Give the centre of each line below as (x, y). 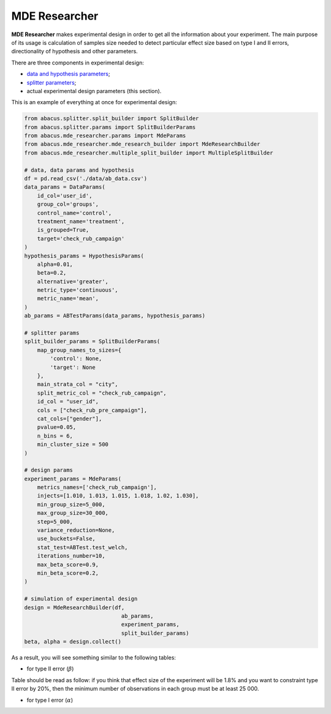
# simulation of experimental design (81, 599)
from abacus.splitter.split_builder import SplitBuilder (112, 119)
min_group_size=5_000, (71, 504)
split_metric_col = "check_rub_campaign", (102, 393)
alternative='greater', (73, 281)
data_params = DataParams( (65, 187)
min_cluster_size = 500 (73, 445)
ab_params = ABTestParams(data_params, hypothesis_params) (115, 316)
